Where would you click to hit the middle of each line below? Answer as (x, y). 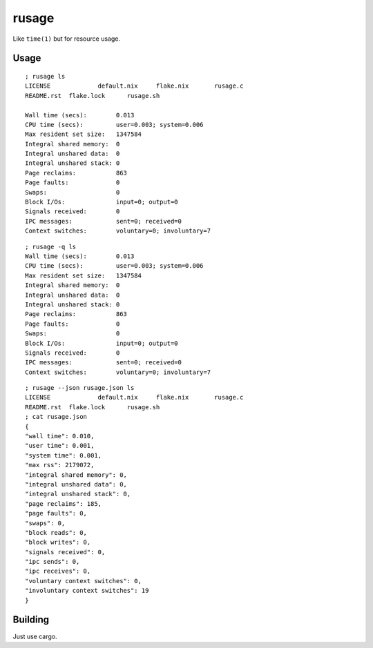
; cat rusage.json (56, 417)
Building (31, 620)
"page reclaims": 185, (64, 503)
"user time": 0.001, (60, 446)
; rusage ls (45, 76)
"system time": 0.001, (64, 455)
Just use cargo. (35, 636)
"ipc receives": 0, (58, 571)
